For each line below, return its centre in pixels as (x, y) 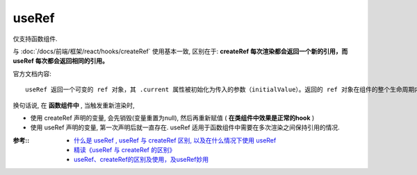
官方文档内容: (32, 73)
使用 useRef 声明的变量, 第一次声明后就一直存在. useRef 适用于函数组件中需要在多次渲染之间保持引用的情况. (185, 127)
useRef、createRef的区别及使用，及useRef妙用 (141, 160)
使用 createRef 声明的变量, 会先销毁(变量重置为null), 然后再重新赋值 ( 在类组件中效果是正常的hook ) (172, 118)
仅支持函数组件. (35, 39)
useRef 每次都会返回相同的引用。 (61, 61)
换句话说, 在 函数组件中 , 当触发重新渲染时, (74, 105)
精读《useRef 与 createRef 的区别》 (125, 150)
